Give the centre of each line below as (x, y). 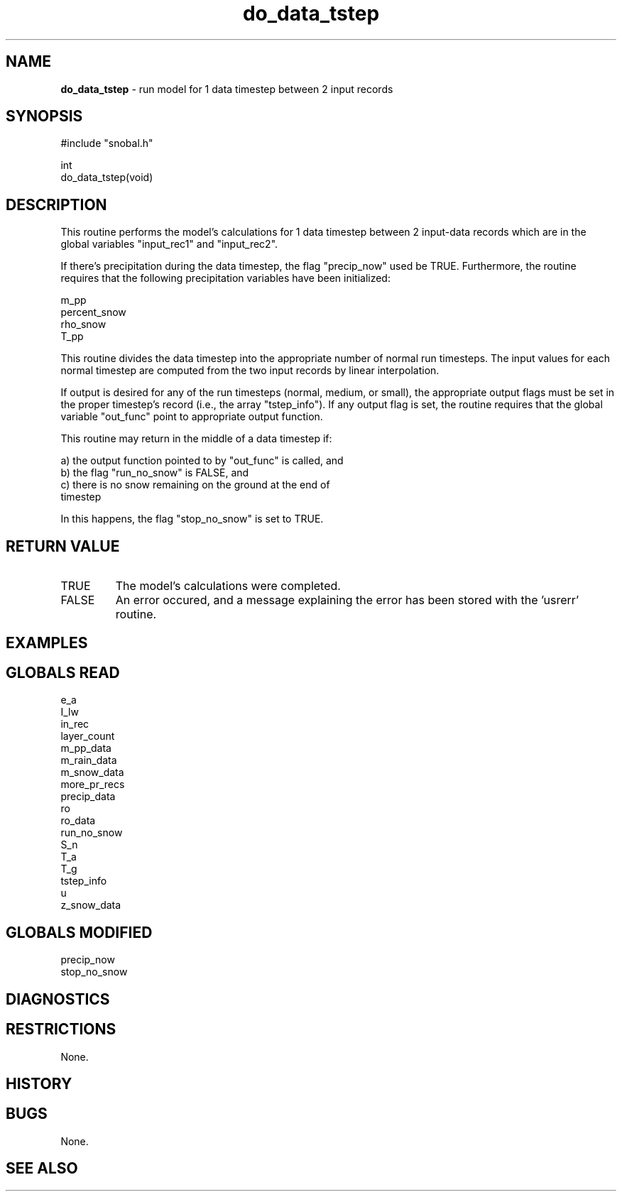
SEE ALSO (42, 1169)
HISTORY (39, 1083)
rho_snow (83, 324)
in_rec (75, 724)
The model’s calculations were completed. (228, 586)
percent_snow (93, 312)
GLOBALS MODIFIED (79, 932)
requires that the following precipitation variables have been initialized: (225, 278)
